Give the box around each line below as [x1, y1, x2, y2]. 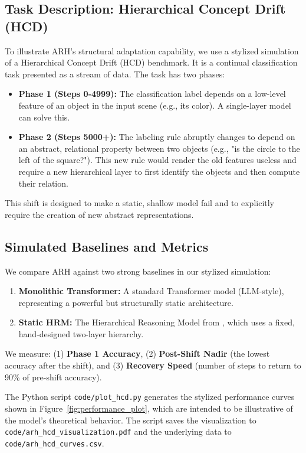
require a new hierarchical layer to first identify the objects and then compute [18, 165, 300, 177]
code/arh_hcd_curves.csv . [5, 436, 104, 449]
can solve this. [18, 110, 70, 123]
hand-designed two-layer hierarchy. [18, 327, 144, 340]
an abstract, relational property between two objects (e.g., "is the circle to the [18, 142, 300, 154]
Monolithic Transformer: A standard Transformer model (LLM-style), [18, 285, 284, 297]
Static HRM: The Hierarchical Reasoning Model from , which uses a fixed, [18, 316, 295, 328]
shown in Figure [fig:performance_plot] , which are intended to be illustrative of [5, 402, 293, 414]
